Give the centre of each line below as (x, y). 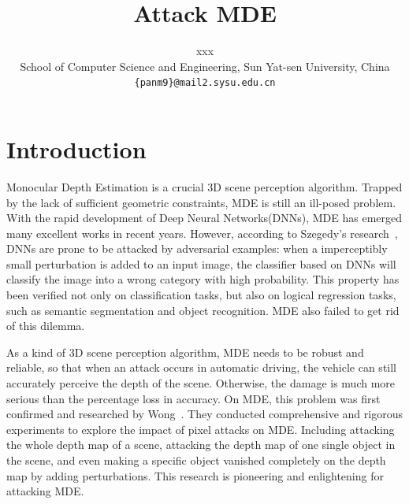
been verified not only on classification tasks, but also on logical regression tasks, (201, 295)
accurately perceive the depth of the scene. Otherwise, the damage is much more (201, 383)
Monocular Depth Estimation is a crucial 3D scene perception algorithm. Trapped (204, 186)
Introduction (76, 148)
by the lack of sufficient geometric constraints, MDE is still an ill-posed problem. (201, 202)
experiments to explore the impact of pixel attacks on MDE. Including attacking (201, 429)
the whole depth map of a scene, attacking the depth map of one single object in (201, 445)
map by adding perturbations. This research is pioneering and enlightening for (195, 475)
